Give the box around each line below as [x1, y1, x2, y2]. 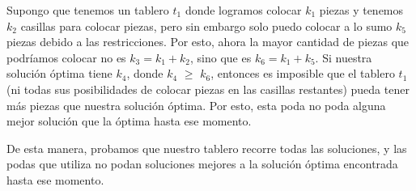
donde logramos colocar [185, 2, 302, 18]
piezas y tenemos [319, 2, 404, 18]
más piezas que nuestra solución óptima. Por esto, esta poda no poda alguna [6, 96, 386, 113]
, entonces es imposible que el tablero [210, 65, 395, 82]
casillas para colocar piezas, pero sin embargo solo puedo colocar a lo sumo [20, 17, 393, 34]
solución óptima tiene [6, 65, 112, 82]
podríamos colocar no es [6, 49, 126, 66]
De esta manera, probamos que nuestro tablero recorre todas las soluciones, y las [6, 139, 407, 156]
